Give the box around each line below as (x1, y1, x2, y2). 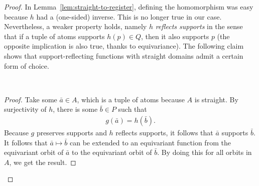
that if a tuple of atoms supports (4, 31, 105, 41)
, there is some (53, 104, 98, 114)
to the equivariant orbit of (72, 147, 152, 157)
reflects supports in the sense (155, 21, 243, 32)
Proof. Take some (4, 94, 57, 104)
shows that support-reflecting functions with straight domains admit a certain (4, 50, 243, 61)
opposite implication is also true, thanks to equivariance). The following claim (4, 41, 244, 51)
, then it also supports (141, 31, 209, 41)
